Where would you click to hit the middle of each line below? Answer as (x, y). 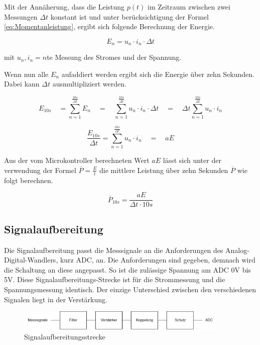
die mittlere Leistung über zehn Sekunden (164, 170)
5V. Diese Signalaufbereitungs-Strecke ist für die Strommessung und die (115, 279)
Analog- (237, 250)
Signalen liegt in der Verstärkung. (56, 299)
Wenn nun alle (26, 74)
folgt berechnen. (29, 180)
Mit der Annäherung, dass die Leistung (64, 7)
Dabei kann (22, 84)
